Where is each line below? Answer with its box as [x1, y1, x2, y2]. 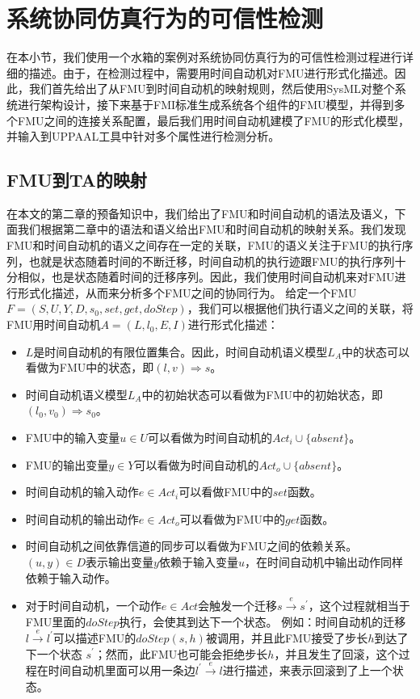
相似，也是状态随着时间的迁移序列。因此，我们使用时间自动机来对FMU [17, 268, 395, 285]
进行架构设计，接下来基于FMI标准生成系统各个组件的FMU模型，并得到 [17, 95, 394, 112]
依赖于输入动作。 [25, 569, 116, 586]
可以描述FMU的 [52, 629, 136, 646]
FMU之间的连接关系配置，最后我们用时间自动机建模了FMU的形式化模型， [17, 112, 409, 128]
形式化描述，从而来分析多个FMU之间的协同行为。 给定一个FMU [17, 284, 357, 301]
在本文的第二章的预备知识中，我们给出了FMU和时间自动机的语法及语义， [6, 204, 395, 221]
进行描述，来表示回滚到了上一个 [222, 661, 393, 678]
